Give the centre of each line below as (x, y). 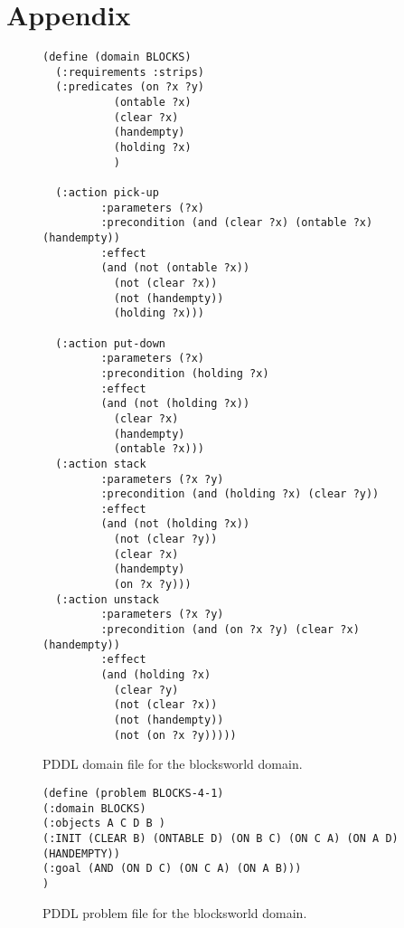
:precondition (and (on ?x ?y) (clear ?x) (230, 630)
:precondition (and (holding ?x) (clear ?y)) (240, 494)
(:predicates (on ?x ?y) (130, 87)
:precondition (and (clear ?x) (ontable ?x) (237, 223)
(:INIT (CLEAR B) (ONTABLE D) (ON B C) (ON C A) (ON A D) (221, 838)
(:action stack (101, 464)
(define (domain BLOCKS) (117, 57)
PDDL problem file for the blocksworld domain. (175, 912)
